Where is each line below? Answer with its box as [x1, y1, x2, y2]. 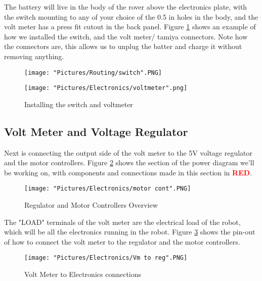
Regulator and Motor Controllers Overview [24, 200, 158, 210]
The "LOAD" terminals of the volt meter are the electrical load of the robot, [4, 216, 241, 227]
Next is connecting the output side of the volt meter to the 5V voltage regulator [4, 147, 253, 158]
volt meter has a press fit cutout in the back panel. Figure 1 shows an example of [4, 21, 256, 32]
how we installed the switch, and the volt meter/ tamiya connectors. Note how [4, 31, 248, 41]
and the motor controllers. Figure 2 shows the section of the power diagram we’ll [4, 157, 254, 168]
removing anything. [4, 51, 64, 61]
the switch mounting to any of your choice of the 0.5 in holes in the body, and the [4, 11, 258, 22]
